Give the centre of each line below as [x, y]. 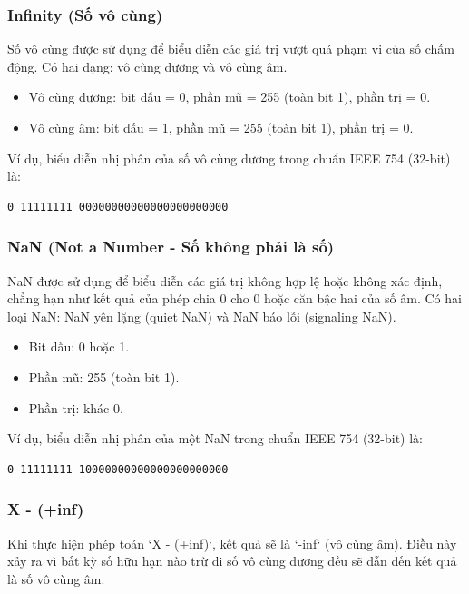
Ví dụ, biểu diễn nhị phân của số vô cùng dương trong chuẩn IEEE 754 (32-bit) [229, 158]
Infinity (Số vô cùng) [85, 14]
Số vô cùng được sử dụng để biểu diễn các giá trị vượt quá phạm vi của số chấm [231, 49]
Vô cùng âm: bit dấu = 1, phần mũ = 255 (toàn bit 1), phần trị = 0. [221, 127]
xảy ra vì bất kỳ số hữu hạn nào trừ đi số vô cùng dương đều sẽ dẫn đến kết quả [232, 561]
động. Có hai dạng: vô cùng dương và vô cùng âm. [147, 66]
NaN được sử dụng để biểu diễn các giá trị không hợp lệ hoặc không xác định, [225, 280]
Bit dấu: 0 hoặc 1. [79, 346]
